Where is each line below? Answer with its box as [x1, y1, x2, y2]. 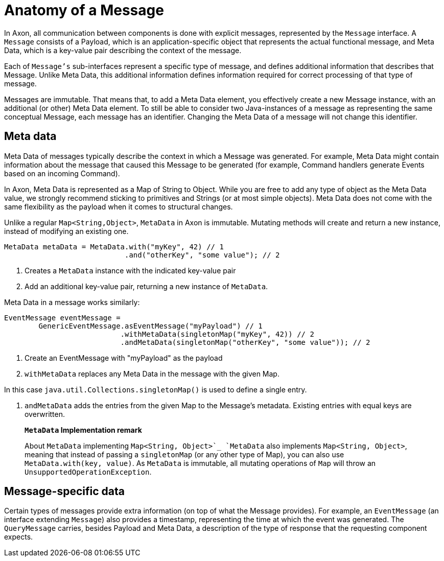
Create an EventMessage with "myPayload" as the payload [25, 353, 223, 362]
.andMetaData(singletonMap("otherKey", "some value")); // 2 [120, 338, 370, 346]
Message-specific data [4, 485, 125, 498]
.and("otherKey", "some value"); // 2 [125, 250, 280, 259]
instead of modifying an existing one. [4, 226, 129, 236]
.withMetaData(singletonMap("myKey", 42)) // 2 [120, 330, 314, 338]
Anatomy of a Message [4, 2, 164, 19]
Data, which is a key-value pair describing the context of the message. [4, 45, 242, 55]
